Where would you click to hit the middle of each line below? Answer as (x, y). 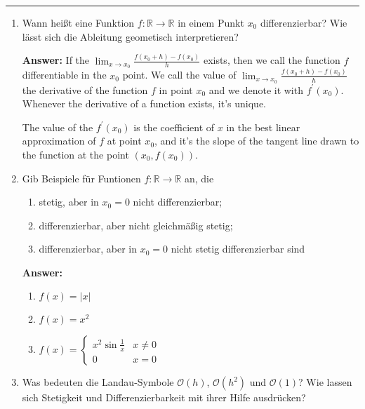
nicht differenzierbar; (178, 202)
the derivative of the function (85, 89)
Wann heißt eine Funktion (78, 22)
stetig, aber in (69, 202)
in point (176, 89)
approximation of (59, 141)
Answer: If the (56, 60)
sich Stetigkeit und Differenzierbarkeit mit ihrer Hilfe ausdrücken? (164, 397)
